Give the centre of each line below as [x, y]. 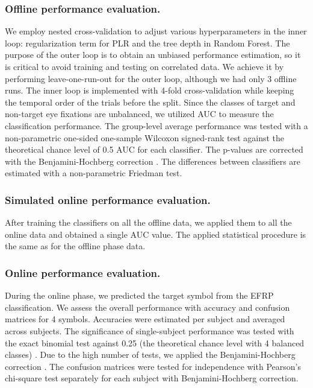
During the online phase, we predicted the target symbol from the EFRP [139, 295]
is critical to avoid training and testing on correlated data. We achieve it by [144, 66]
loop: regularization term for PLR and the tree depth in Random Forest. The [147, 43]
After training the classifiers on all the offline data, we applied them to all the [148, 222]
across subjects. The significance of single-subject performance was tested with [150, 330]
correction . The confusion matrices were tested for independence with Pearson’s [153, 366]
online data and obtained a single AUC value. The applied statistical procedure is [156, 234]
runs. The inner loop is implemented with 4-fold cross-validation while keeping [150, 90]
